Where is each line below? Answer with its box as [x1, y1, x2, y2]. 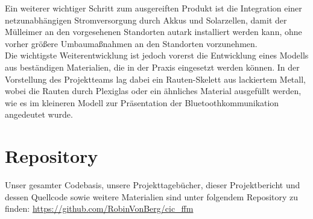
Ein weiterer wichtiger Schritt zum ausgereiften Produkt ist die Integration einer [5, 2, 302, 14]
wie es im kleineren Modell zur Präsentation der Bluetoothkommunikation [5, 96, 279, 109]
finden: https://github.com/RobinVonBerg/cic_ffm [5, 202, 194, 215]
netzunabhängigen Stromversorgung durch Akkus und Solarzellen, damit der [5, 13, 287, 26]
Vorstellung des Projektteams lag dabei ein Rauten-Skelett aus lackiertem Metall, [5, 72, 306, 85]
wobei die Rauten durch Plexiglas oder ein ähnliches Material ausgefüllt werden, [5, 84, 302, 97]
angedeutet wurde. [5, 108, 73, 121]
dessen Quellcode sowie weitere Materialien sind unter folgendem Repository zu [5, 190, 299, 203]
